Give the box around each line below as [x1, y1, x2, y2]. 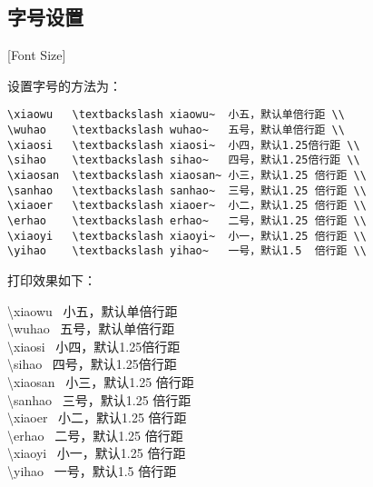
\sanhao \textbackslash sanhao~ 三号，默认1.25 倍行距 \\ [7, 184, 367, 197]
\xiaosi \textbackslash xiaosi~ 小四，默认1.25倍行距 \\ [7, 138, 360, 152]
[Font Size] [7, 45, 66, 65]
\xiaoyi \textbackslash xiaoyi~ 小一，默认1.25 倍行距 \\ [7, 229, 367, 243]
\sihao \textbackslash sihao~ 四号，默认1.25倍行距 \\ [7, 154, 360, 167]
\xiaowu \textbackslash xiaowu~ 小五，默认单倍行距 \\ [7, 108, 345, 122]
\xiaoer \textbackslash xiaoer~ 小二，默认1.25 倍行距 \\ [7, 199, 367, 213]
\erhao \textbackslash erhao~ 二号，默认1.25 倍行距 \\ [7, 214, 367, 227]
